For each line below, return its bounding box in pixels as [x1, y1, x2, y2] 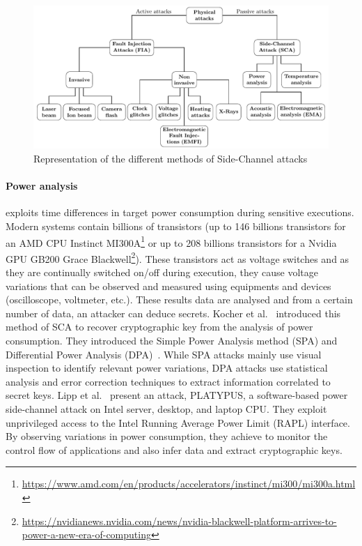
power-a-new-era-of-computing [22, 527, 151, 542]
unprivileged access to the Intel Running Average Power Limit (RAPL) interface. [6, 415, 350, 430]
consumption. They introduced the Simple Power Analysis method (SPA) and [6, 333, 338, 348]
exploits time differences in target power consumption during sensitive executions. [6, 205, 354, 220]
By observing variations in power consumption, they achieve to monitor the [6, 429, 328, 443]
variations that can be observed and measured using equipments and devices [6, 278, 331, 293]
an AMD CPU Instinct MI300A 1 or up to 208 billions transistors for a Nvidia [6, 233, 337, 250]
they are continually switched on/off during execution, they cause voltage [6, 265, 319, 280]
